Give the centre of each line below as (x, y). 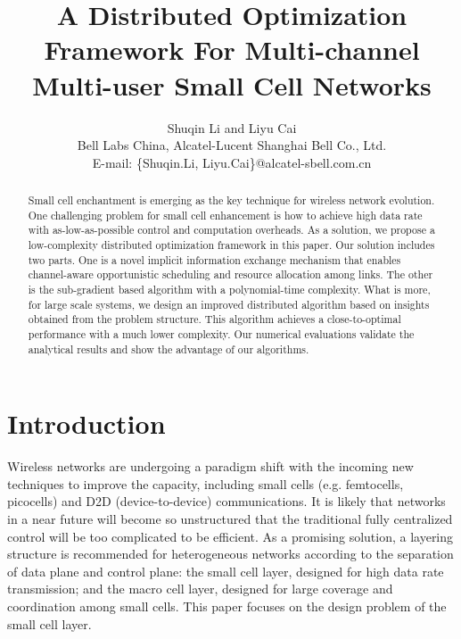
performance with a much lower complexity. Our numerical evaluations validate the (221, 333)
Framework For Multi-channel (232, 50)
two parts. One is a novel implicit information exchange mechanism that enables (214, 259)
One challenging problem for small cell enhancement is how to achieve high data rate (225, 215)
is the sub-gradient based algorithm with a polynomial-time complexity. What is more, (229, 290)
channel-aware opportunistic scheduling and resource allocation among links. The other (230, 274)
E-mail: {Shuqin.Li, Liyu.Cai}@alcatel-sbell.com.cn (232, 162)
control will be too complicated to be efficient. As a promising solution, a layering (230, 536)
